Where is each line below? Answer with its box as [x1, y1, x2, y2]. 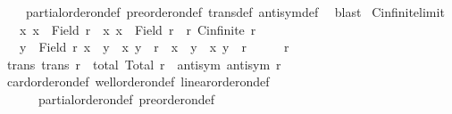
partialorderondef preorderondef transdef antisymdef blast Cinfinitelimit [25, 3, 445, 20]
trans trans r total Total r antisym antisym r [6, 54, 281, 73]
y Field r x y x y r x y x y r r [19, 37, 289, 56]
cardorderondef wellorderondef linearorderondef [6, 72, 270, 91]
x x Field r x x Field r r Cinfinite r [19, 20, 256, 38]
